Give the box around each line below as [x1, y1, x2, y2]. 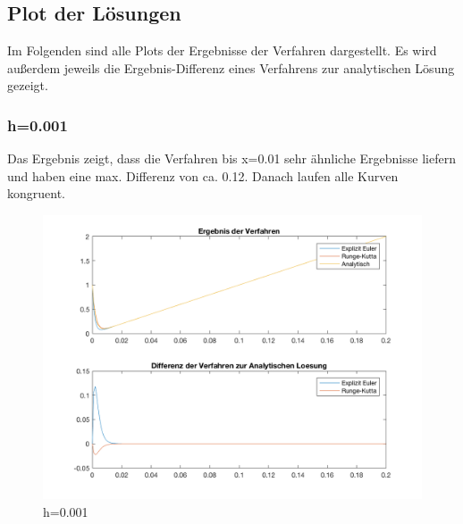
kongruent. [7, 184, 66, 203]
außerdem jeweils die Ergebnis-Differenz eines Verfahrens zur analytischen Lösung [7, 58, 455, 77]
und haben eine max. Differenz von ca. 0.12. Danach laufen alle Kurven [7, 166, 399, 185]
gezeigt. [7, 76, 48, 95]
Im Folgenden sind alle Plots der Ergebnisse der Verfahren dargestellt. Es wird [7, 41, 437, 60]
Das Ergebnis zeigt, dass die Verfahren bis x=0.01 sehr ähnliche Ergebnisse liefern [7, 149, 456, 168]
